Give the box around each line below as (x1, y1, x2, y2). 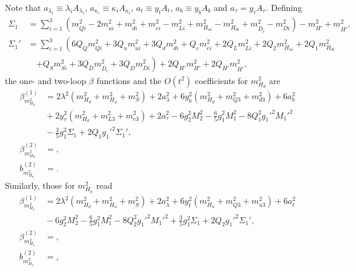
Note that (5, 1, 41, 13)
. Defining (265, 1, 302, 13)
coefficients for (194, 74, 248, 87)
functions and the (96, 74, 162, 87)
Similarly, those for (5, 179, 75, 191)
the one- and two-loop (5, 74, 87, 87)
